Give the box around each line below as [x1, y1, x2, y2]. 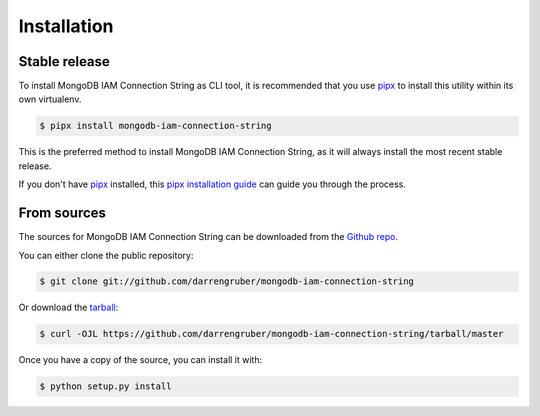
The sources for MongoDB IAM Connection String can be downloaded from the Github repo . [18, 231, 399, 243]
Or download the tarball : [18, 301, 119, 314]
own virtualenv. [18, 93, 82, 105]
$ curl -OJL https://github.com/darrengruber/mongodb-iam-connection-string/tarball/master [39, 328, 504, 340]
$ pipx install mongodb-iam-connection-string [39, 120, 272, 132]
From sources [18, 205, 107, 222]
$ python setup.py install [39, 381, 172, 392]
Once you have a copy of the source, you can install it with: [18, 354, 263, 366]
